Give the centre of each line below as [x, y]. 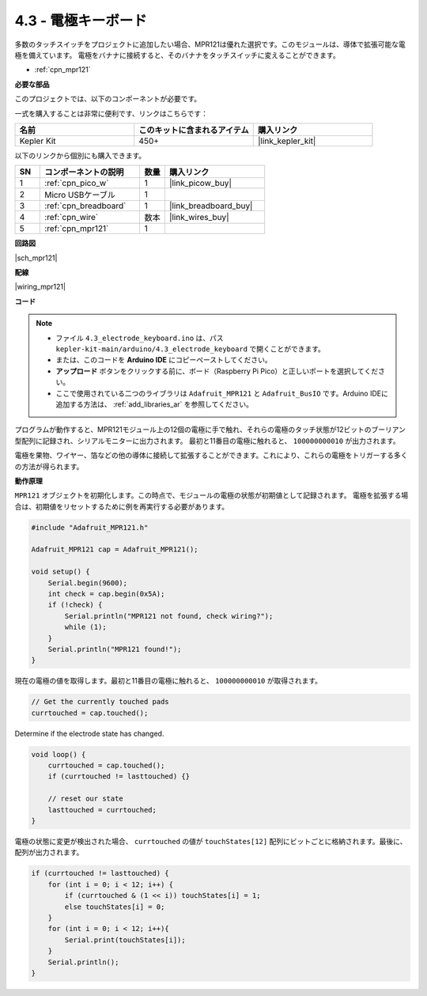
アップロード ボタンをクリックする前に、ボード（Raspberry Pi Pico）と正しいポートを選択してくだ [217, 371]
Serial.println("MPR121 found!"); [115, 649]
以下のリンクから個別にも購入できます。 [80, 155]
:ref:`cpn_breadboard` [85, 206]
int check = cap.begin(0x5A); [106, 594]
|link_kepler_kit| [287, 141]
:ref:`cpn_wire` [72, 218]
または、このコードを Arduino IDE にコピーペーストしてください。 [164, 360]
